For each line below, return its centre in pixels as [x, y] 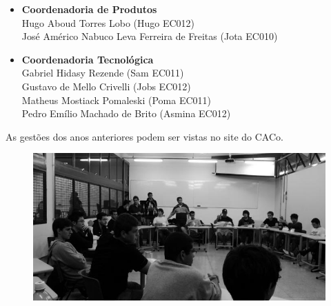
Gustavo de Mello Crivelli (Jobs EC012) [106, 86]
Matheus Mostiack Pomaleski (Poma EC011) [116, 100]
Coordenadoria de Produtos [89, 9]
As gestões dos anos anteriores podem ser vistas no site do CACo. [144, 136]
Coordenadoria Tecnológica [88, 59]
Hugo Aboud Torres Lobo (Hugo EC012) [108, 22]
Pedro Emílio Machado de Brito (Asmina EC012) [126, 113]
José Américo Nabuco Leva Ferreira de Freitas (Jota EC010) [150, 36]
